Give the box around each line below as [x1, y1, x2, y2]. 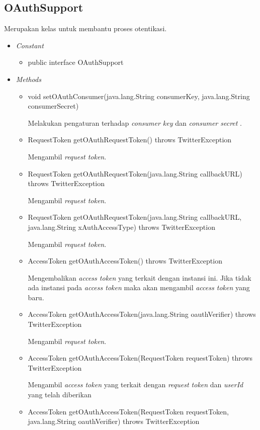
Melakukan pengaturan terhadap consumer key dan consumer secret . [28, 117, 242, 128]
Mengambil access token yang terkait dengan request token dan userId [28, 379, 243, 390]
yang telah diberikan [28, 389, 92, 400]
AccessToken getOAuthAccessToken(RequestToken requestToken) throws [28, 353, 252, 363]
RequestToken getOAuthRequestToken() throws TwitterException [28, 134, 232, 145]
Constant [16, 40, 44, 50]
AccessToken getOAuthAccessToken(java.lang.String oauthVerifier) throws [28, 309, 256, 319]
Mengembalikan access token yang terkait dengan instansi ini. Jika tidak [28, 272, 251, 283]
